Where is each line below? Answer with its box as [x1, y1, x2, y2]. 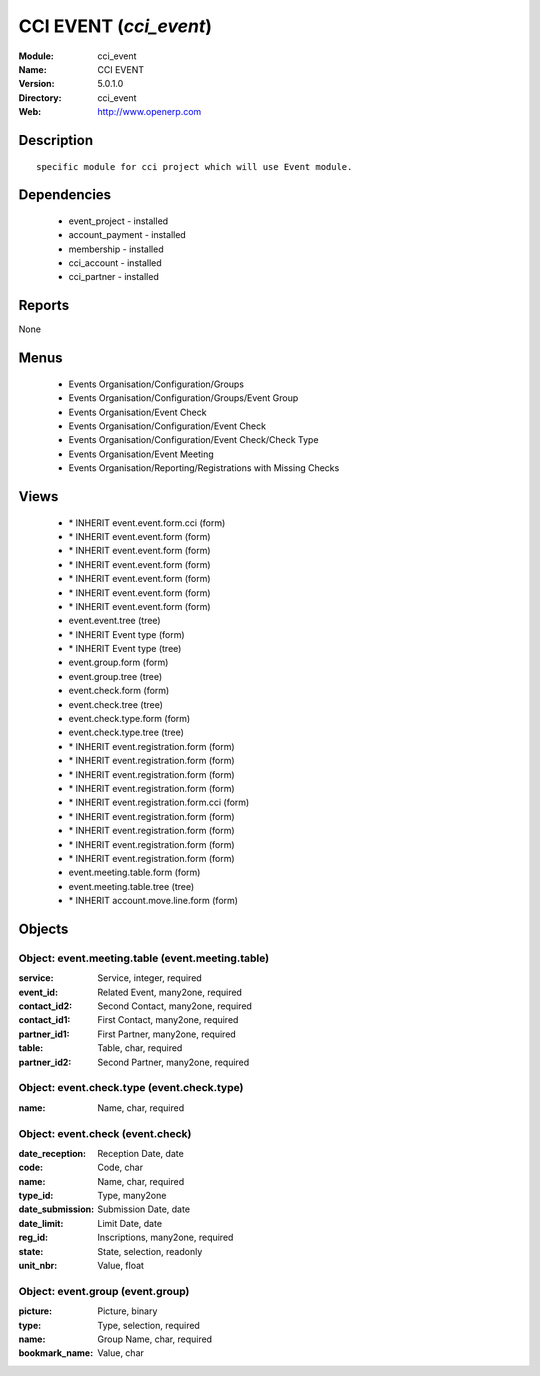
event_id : [18, 986, 59, 998]
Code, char [97, 1161, 144, 1174]
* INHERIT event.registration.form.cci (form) [68, 796, 250, 809]
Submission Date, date [97, 1203, 190, 1215]
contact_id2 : [18, 1000, 73, 1012]
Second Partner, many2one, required [97, 1056, 250, 1068]
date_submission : [18, 1203, 95, 1215]
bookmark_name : [18, 1347, 94, 1359]
